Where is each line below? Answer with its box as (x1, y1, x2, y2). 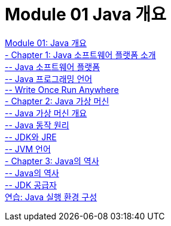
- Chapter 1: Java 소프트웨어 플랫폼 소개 (5, 49, 156, 60)
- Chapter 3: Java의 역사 (5, 155, 99, 166)
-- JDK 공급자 (5, 179, 57, 190)
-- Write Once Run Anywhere (5, 84, 119, 95)
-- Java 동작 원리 (5, 119, 69, 130)
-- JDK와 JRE (5, 131, 57, 142)
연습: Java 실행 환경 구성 (5, 191, 97, 202)
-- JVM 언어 (5, 143, 51, 154)
